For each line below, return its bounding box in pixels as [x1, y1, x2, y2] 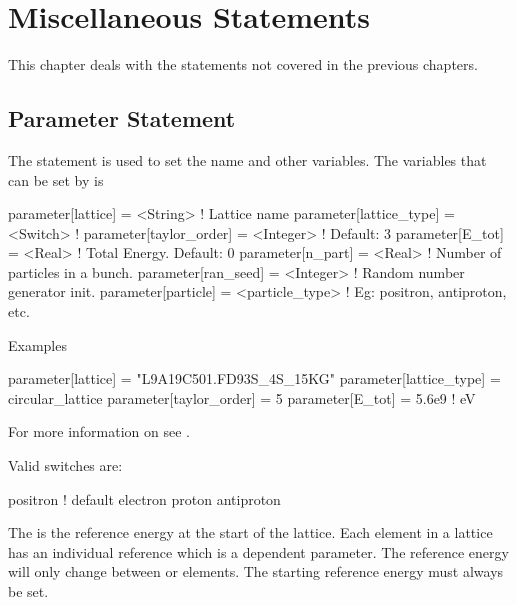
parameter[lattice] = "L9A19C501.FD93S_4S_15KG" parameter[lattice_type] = [8, 368, 501, 389]
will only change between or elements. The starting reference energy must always [8, 561, 504, 582]
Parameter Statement [8, 103, 236, 134]
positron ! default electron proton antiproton [8, 488, 281, 509]
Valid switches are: [8, 455, 123, 476]
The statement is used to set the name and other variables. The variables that [8, 149, 487, 170]
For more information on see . [8, 421, 190, 442]
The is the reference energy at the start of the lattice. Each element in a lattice [8, 522, 493, 543]
